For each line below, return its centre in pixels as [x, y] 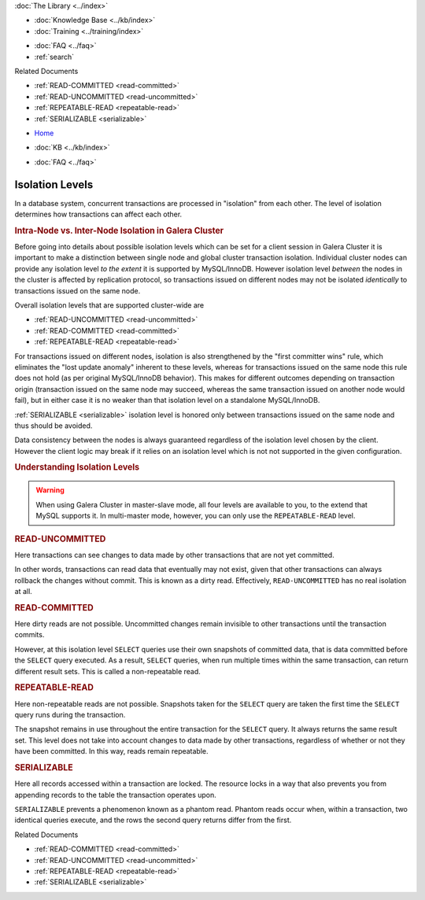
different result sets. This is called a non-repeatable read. [107, 671]
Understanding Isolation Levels [77, 467]
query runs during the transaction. [70, 714]
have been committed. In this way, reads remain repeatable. [111, 751]
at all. [24, 591]
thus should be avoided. [54, 426]
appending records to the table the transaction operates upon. [115, 795]
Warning [50, 490]
